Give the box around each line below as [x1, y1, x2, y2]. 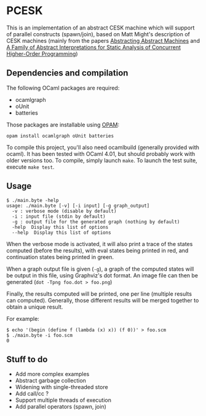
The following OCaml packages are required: [6, 84, 120, 91]
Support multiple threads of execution [15, 396, 112, 404]
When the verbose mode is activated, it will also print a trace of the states [6, 240, 193, 247]
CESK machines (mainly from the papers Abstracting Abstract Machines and [6, 37, 200, 44]
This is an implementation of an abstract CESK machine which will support [6, 24, 195, 31]
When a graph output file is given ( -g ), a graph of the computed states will [6, 265, 194, 272]
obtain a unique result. [6, 303, 63, 310]
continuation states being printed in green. [6, 253, 114, 261]
